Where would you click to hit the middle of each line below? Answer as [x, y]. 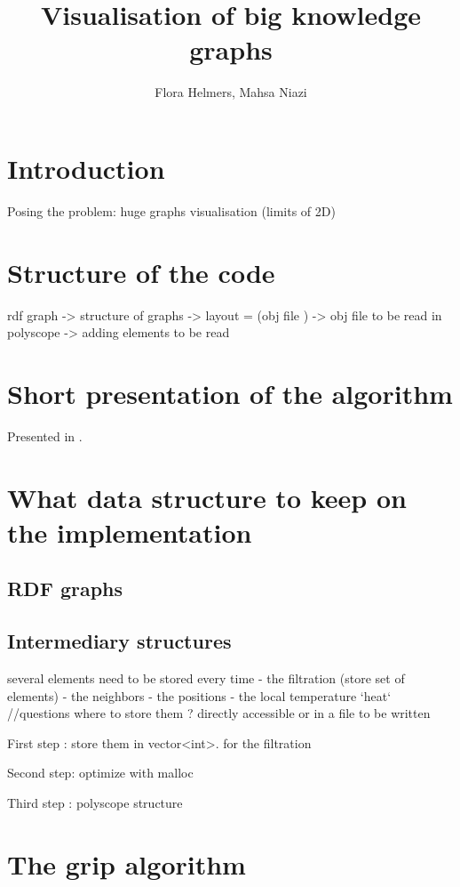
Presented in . [45, 435]
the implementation [130, 532]
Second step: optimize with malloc [100, 773]
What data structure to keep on [207, 497]
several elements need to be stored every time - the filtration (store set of [206, 678]
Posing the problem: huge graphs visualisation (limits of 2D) [171, 210]
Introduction [86, 168]
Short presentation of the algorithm [230, 393]
